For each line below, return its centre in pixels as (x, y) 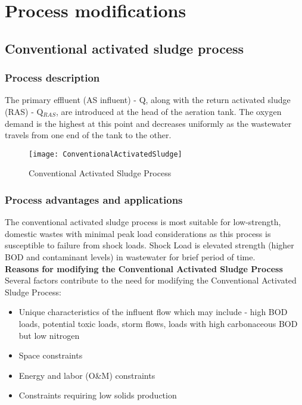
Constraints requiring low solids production (98, 395)
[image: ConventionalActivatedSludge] (105, 154)
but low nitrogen (49, 335)
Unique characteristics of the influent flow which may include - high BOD (153, 312)
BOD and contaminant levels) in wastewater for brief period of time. (130, 257)
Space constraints (51, 355)
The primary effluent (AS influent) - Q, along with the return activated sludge (148, 100)
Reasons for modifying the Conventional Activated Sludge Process (144, 268)
